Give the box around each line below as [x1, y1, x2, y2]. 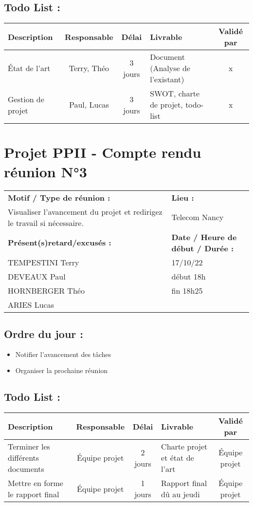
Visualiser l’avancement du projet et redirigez [8, 206, 163, 217]
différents [8, 452, 39, 464]
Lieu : [171, 191, 194, 203]
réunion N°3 [4, 161, 87, 181]
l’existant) [150, 74, 184, 85]
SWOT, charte [150, 88, 200, 99]
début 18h [171, 270, 206, 282]
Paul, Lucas [69, 99, 109, 111]
